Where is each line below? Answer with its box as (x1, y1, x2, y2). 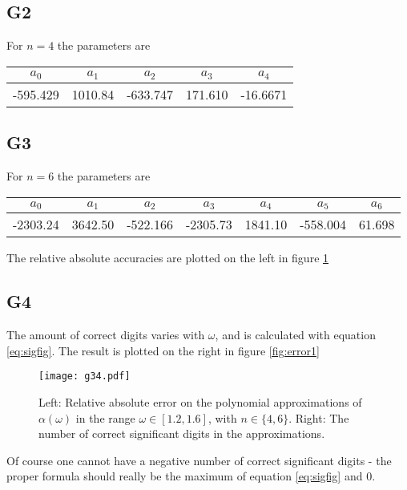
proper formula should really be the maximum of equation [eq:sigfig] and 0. (6, 468, 376, 484)
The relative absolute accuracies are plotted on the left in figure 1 (6, 249, 329, 266)
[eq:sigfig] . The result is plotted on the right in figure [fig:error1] (6, 342, 320, 358)
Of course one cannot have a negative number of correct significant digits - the (6, 452, 392, 468)
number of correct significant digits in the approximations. (38, 425, 325, 442)
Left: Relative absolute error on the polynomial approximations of (38, 394, 362, 411)
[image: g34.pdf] (38, 371, 131, 383)
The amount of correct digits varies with (6, 326, 205, 343)
